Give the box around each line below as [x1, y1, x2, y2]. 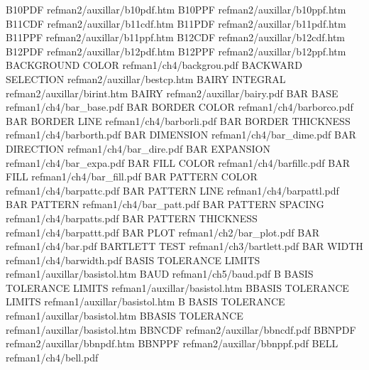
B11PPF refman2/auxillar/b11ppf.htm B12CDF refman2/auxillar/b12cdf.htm [6, 30, 345, 45]
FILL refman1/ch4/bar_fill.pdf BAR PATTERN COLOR [6, 169, 258, 184]
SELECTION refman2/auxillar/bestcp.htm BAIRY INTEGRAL [6, 71, 286, 86]
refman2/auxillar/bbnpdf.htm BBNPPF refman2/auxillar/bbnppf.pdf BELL [6, 336, 338, 351]
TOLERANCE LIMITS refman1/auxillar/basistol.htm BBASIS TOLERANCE [6, 280, 349, 295]
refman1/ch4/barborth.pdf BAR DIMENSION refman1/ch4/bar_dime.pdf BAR [6, 127, 356, 142]
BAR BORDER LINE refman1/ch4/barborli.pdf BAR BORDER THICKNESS [6, 113, 351, 128]
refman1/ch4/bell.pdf [6, 349, 99, 364]
